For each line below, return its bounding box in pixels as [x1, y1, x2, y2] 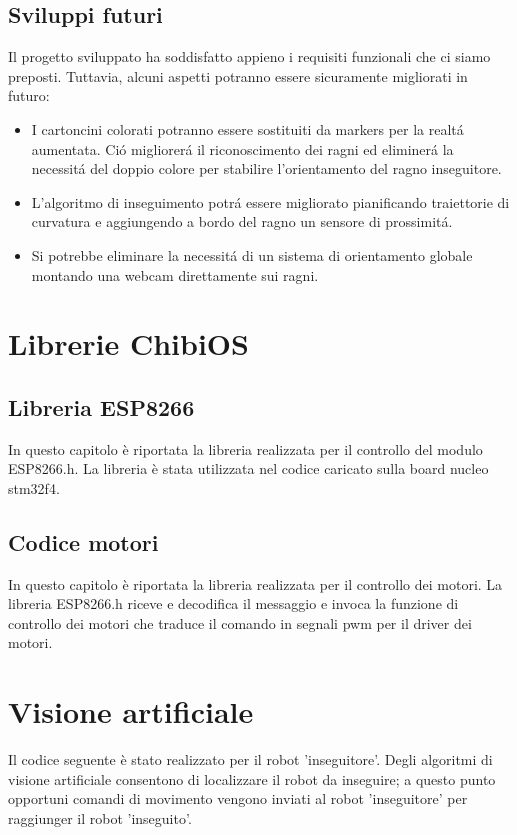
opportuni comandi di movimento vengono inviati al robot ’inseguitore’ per [8, 788, 468, 809]
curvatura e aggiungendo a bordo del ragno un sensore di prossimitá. [31, 211, 453, 232]
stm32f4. [8, 477, 60, 498]
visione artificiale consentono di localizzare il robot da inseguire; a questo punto [8, 768, 496, 789]
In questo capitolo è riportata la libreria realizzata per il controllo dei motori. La [8, 573, 503, 594]
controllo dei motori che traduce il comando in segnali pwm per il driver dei [8, 612, 472, 633]
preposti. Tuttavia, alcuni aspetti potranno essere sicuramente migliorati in [8, 65, 468, 86]
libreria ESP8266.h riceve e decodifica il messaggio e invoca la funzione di [8, 593, 459, 614]
